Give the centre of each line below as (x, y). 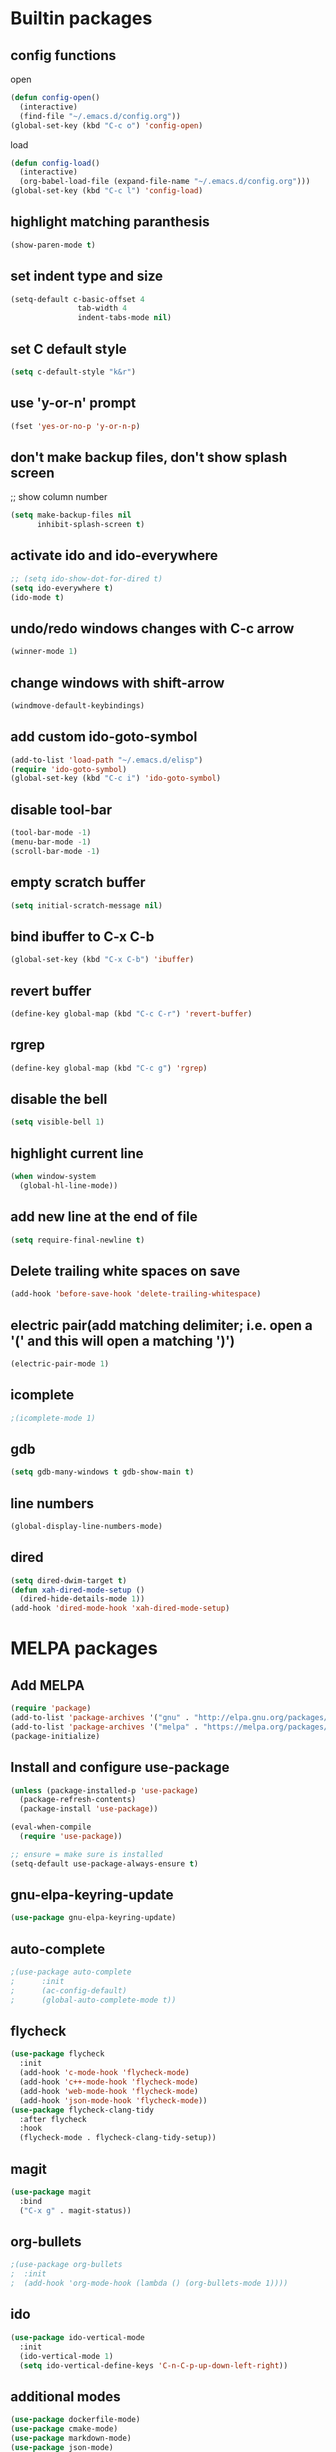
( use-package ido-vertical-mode (77, 2337)
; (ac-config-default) (69, 1990)
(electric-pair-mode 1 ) (60, 1363)
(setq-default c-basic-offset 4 (77, 299)
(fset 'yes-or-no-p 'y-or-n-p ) (75, 426)
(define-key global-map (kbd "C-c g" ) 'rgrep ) (109, 1068)
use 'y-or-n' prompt (73, 403)
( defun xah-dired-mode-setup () (77, 1590)
